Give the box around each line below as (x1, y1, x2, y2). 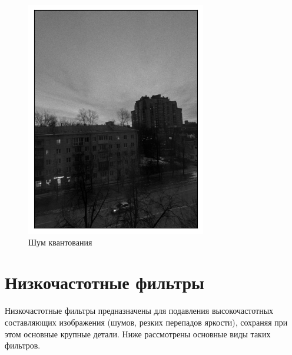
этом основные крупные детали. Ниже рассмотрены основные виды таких (5, 327, 271, 340)
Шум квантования (28, 235, 92, 248)
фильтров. (5, 339, 41, 351)
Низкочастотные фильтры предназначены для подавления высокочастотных (5, 304, 274, 317)
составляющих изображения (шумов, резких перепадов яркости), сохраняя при (5, 316, 288, 328)
